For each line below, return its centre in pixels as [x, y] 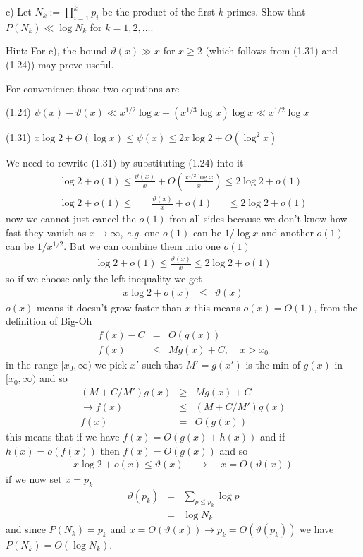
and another [287, 232]
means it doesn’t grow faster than [109, 307]
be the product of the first [159, 11]
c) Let [19, 11]
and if [272, 437]
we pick [111, 364]
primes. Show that [266, 11]
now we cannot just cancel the [71, 218]
